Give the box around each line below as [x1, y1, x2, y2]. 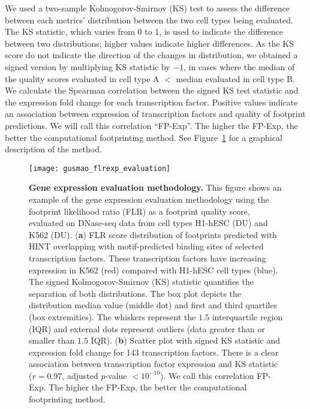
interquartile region [212, 310, 283, 323]
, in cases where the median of [183, 60, 295, 73]
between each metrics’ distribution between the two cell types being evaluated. [5, 13, 293, 26]
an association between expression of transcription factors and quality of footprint [5, 107, 306, 120]
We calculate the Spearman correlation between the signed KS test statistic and [5, 84, 299, 97]
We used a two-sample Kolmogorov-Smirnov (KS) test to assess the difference [5, 2, 290, 14]
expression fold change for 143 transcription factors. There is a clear [29, 345, 279, 358]
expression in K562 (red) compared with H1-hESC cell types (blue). [29, 263, 278, 276]
